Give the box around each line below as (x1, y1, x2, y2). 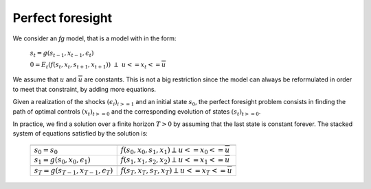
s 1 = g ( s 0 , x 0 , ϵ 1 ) (34, 155, 91, 166)
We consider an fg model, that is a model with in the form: (12, 34, 177, 42)
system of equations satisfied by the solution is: (12, 129, 148, 138)
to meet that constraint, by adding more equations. (12, 85, 157, 93)
